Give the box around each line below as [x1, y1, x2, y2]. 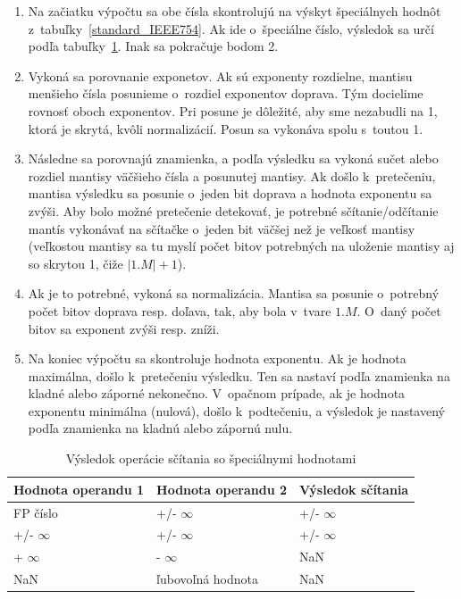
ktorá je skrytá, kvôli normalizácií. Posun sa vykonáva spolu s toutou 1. [28, 119, 423, 137]
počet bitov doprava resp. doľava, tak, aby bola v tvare [28, 301, 331, 320]
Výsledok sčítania [299, 479, 409, 498]
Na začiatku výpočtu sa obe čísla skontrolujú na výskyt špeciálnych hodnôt [28, 2, 441, 20]
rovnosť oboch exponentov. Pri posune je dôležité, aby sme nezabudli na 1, [28, 101, 438, 120]
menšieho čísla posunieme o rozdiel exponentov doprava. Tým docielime [28, 84, 423, 103]
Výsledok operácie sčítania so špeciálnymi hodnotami [65, 449, 356, 468]
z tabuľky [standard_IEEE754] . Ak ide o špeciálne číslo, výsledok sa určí [28, 19, 434, 37]
